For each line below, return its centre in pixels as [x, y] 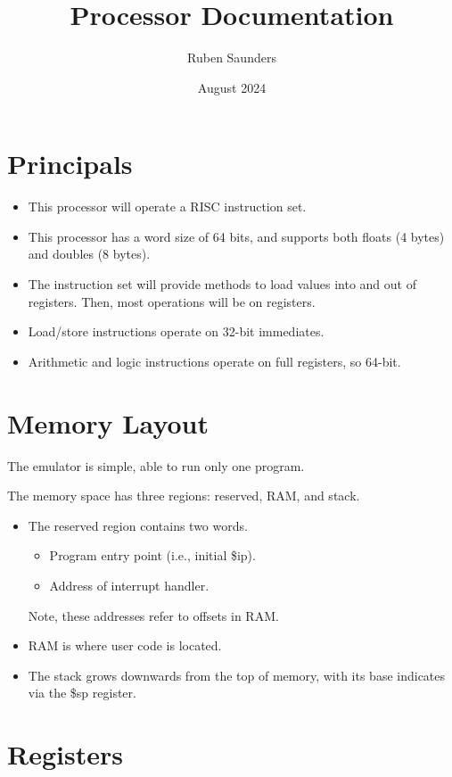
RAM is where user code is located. [125, 645]
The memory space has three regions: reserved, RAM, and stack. [184, 496]
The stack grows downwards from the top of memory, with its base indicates [237, 675]
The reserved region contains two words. [138, 525]
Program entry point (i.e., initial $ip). [152, 555]
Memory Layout [108, 422]
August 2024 [232, 87]
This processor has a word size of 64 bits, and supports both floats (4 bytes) [236, 236]
